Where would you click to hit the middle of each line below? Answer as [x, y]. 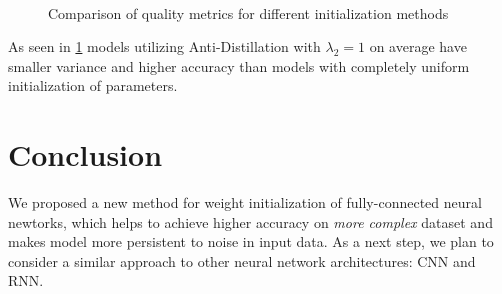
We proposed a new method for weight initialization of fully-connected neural [245, 202]
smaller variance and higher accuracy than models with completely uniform [239, 65]
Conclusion [85, 154]
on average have [418, 46]
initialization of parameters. [93, 85]
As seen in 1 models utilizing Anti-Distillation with [164, 46]
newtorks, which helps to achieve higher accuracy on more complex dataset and [250, 221]
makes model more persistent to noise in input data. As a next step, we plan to [251, 241]
